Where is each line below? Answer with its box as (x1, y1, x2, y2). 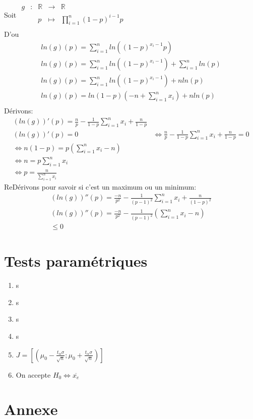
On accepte (16, 369, 51, 380)
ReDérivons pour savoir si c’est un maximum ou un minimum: (4, 182, 197, 192)
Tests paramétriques (4, 251, 148, 271)
